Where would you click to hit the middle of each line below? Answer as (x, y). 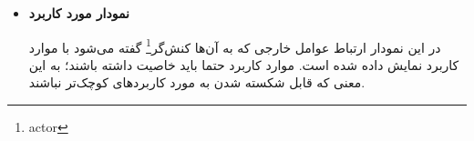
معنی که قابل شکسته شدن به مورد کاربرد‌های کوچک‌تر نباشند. (197, 82)
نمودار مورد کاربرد (79, 13)
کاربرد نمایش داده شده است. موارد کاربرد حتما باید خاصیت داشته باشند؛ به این (244, 64)
